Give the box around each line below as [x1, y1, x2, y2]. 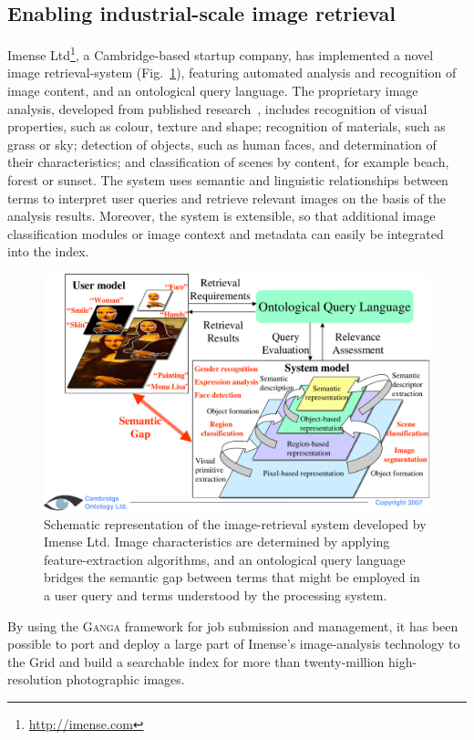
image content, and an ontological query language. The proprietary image [7, 81, 418, 100]
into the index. [7, 242, 89, 261]
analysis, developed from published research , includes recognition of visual [7, 99, 428, 118]
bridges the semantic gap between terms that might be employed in [44, 568, 420, 587]
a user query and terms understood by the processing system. [44, 585, 387, 604]
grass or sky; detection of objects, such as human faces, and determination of [7, 134, 437, 153]
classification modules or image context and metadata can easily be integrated [7, 224, 444, 243]
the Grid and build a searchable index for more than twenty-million [7, 651, 385, 671]
